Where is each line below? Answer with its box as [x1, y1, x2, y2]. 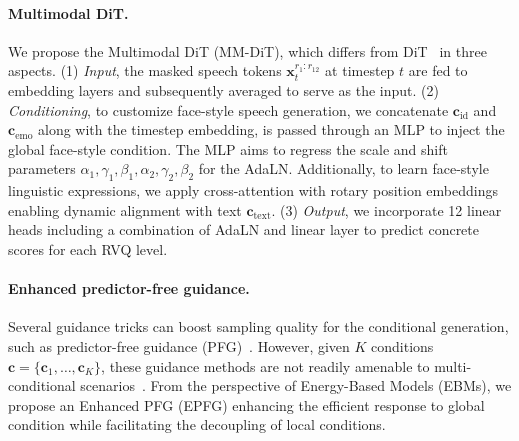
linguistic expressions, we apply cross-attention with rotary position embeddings [8, 180, 499, 201]
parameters [8, 158, 76, 179]
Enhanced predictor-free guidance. [8, 278, 250, 299]
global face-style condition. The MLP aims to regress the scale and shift [8, 138, 448, 159]
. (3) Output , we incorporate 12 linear [271, 199, 502, 220]
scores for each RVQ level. [8, 238, 168, 259]
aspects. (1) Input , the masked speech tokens [8, 60, 282, 81]
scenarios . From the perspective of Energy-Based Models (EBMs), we [80, 375, 512, 396]
